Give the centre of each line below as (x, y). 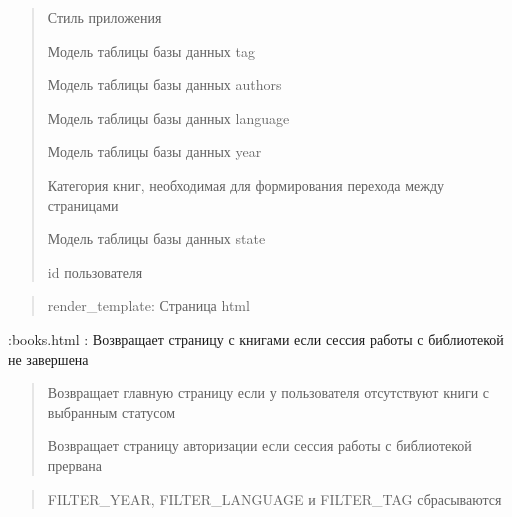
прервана (74, 464)
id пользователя (95, 271)
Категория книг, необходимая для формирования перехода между (246, 184)
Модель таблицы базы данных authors (164, 84)
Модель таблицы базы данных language (168, 117)
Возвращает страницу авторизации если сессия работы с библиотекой (259, 445)
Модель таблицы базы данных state (156, 238)
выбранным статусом (111, 411)
